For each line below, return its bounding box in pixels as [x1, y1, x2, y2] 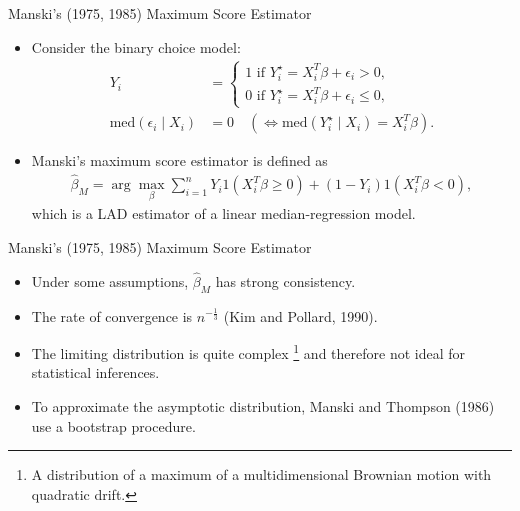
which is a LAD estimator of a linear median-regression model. [31, 203, 416, 224]
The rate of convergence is [31, 305, 193, 326]
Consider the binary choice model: [31, 36, 241, 57]
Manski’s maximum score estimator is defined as [31, 150, 328, 171]
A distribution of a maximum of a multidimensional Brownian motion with [31, 464, 492, 485]
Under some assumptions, [31, 270, 189, 291]
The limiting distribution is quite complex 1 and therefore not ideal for [31, 340, 466, 363]
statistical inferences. [31, 362, 160, 383]
